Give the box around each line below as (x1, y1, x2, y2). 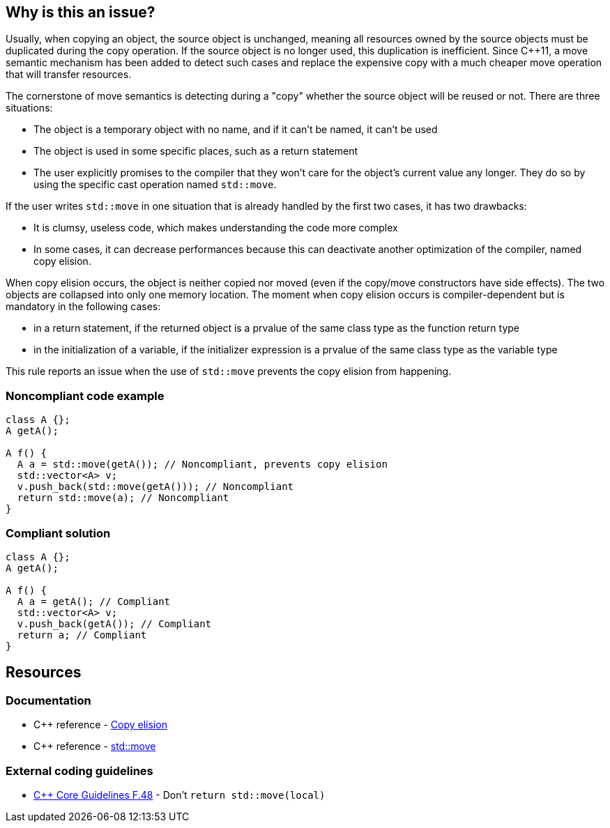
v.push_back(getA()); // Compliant (17, 618, 212, 629)
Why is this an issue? (6, 3, 155, 21)
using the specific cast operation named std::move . (33, 178, 277, 191)
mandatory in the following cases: (6, 300, 161, 313)
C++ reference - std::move (33, 740, 156, 753)
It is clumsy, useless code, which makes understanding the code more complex (33, 222, 398, 234)
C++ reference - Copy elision (33, 719, 167, 731)
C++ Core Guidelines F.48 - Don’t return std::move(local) (33, 788, 326, 801)
